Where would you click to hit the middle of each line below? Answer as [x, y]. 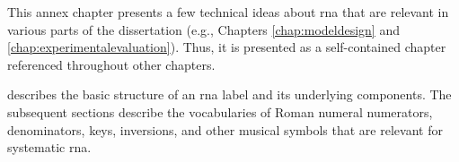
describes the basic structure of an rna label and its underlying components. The [229, 94]
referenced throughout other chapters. [111, 64]
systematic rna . [49, 147]
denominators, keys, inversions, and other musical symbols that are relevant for [225, 129]
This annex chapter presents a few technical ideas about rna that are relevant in [228, 12]
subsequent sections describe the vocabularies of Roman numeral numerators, [220, 111]
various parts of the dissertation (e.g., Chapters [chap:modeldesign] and [203, 29]
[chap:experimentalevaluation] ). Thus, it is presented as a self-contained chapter [227, 47]
